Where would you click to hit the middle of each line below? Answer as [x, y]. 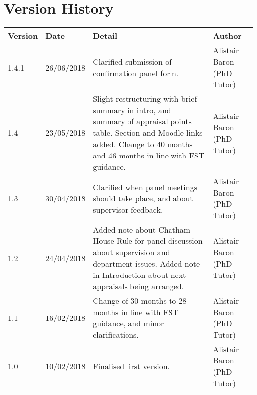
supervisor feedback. [128, 209]
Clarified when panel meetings [145, 187]
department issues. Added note [147, 264]
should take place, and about [143, 198]
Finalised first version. [131, 366]
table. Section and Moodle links [148, 133]
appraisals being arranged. [139, 286]
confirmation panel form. [136, 73]
